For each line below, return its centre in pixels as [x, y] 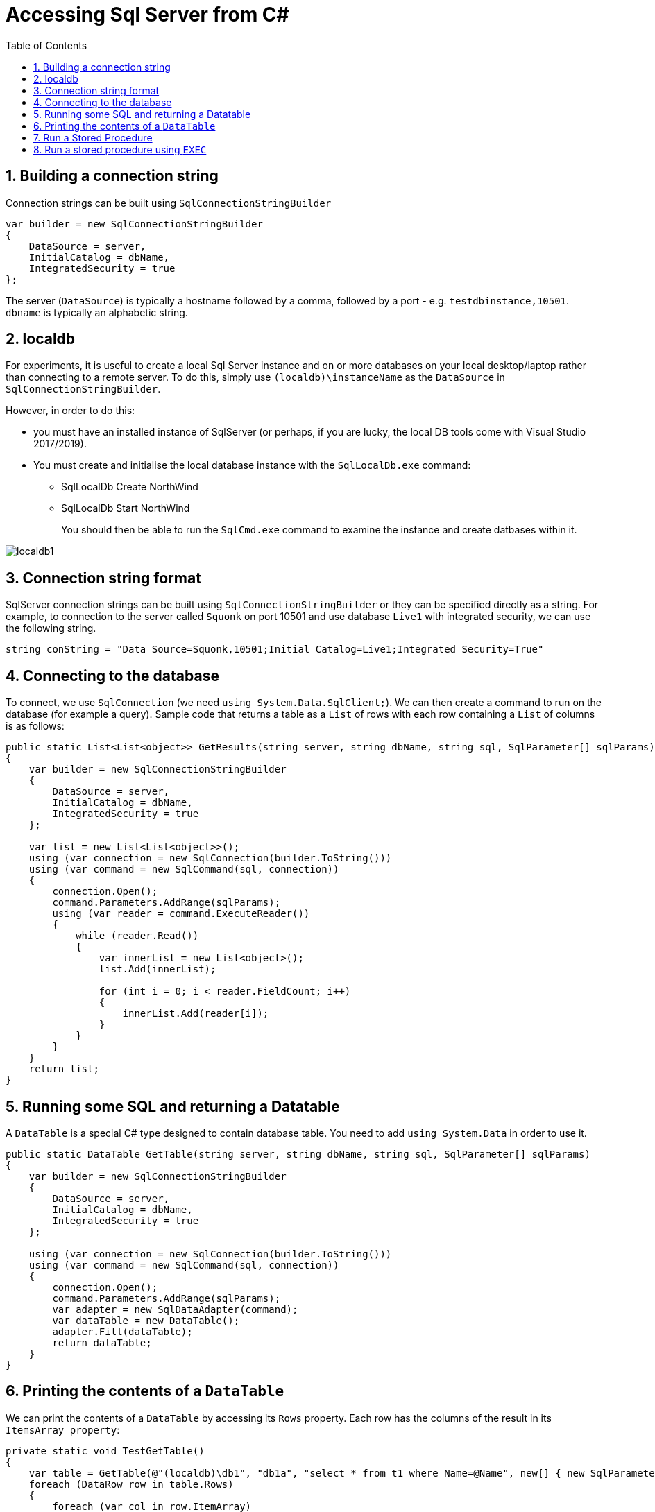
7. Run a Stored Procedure [93, 137]
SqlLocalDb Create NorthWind [130, 487]
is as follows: [35, 726]
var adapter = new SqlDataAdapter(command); [175, 1309]
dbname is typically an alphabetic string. [97, 312]
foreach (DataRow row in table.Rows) [131, 1484]
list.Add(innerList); [158, 969]
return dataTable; [102, 1342]
